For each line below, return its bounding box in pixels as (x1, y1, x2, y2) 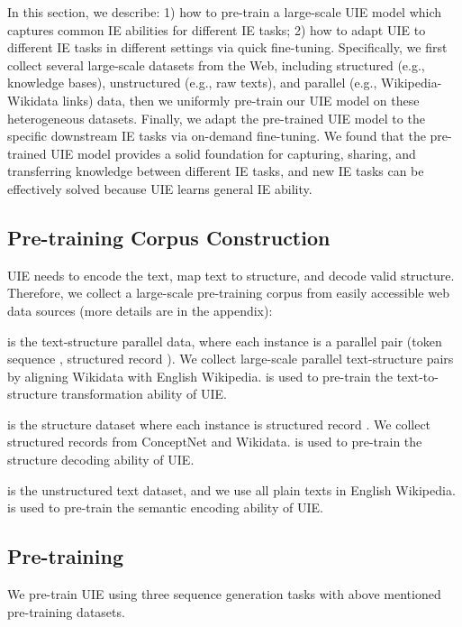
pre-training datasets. (7, 602, 125, 621)
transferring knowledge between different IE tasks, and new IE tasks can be (7, 161, 424, 180)
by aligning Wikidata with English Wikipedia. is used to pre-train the (7, 366, 393, 385)
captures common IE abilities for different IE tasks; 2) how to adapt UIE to (7, 20, 426, 39)
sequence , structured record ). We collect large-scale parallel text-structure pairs (7, 349, 454, 368)
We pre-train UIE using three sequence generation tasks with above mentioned (7, 585, 441, 604)
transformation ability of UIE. (61, 384, 227, 403)
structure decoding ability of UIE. (7, 450, 195, 469)
